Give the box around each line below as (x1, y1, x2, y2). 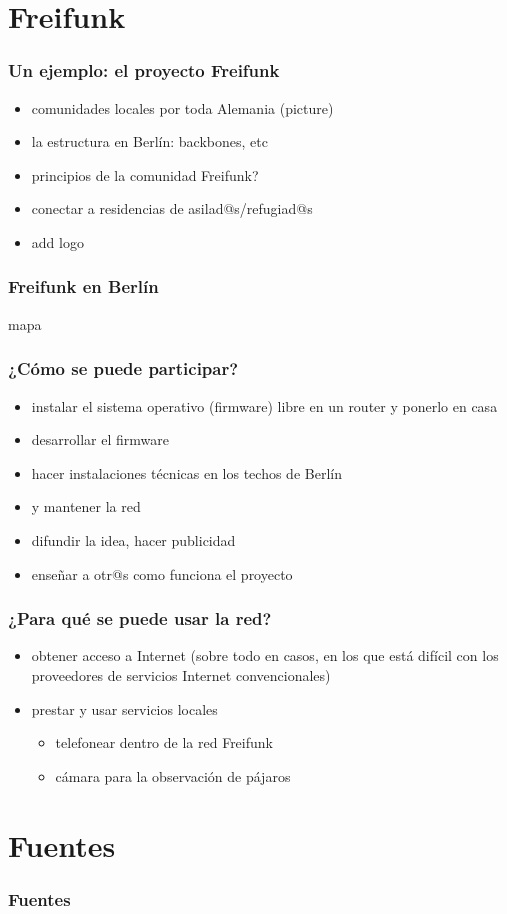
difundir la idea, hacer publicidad (31, 529, 236, 550)
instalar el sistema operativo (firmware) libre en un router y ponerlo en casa (31, 395, 498, 416)
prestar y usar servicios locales (31, 698, 218, 719)
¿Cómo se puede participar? (8, 356, 239, 381)
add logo (31, 231, 84, 252)
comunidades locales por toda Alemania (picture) (31, 97, 334, 118)
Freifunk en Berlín (8, 274, 159, 299)
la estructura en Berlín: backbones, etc (31, 131, 268, 152)
